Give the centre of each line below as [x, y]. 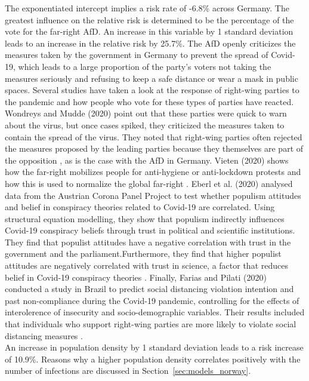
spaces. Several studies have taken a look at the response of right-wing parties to [152, 90]
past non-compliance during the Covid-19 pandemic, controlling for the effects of [152, 300]
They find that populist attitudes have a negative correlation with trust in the [148, 242]
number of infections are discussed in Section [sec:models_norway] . [128, 371]
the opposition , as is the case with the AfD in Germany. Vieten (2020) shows [147, 160]
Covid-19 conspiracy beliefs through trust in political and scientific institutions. [150, 230]
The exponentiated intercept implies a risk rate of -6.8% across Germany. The [147, 8]
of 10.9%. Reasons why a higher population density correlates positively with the [153, 359]
